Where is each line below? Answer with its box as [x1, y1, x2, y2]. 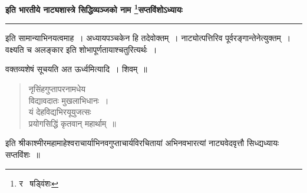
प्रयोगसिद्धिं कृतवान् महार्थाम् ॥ [28, 117, 116, 129]
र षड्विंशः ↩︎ [19, 177, 58, 189]
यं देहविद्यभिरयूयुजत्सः [28, 106, 91, 118]
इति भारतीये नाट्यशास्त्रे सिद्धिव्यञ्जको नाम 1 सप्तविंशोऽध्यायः [5, 2, 183, 15]
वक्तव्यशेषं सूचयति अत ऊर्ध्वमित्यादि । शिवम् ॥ [5, 63, 147, 75]
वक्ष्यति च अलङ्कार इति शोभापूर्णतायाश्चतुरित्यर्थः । [5, 43, 157, 55]
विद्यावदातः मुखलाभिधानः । [28, 94, 109, 106]
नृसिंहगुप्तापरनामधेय [28, 83, 86, 95]
